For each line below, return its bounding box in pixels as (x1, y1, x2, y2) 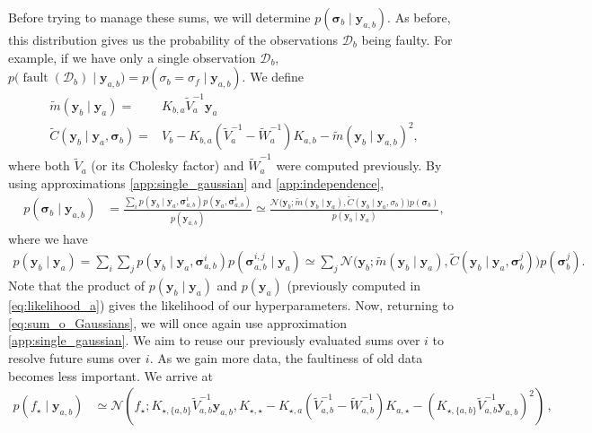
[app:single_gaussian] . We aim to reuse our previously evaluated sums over (8, 331, 420, 350)
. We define (242, 67, 305, 86)
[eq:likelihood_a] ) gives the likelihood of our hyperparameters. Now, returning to (8, 296, 454, 315)
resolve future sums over (8, 349, 142, 368)
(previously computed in (287, 276, 421, 295)
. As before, (387, 8, 451, 26)
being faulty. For (361, 30, 453, 48)
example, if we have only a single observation (8, 48, 256, 66)
